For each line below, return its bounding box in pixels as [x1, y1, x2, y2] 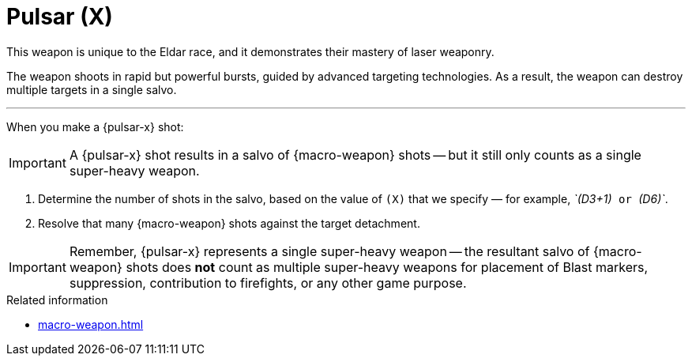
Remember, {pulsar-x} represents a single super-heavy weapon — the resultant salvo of [69, 243, 590, 259]
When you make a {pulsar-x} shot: [6, 119, 184, 134]
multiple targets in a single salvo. [6, 82, 177, 96]
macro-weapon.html [38, 317, 144, 331]
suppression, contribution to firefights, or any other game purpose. [69, 274, 467, 291]
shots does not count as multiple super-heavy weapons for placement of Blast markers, [126, 258, 649, 275]
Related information [6, 292, 108, 307]
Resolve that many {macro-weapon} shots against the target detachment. [38, 216, 420, 230]
